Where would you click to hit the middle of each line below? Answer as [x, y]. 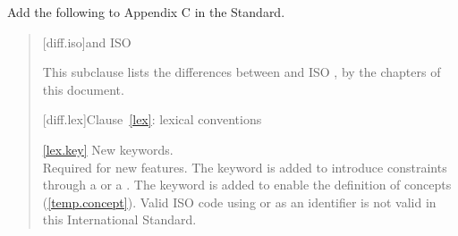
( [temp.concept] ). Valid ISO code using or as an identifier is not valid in [239, 202]
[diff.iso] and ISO [87, 42]
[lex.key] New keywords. [108, 149]
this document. [83, 89]
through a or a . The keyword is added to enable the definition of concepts [247, 185]
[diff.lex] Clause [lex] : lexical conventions [152, 119]
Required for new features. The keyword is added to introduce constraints [245, 167]
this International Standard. [119, 219]
